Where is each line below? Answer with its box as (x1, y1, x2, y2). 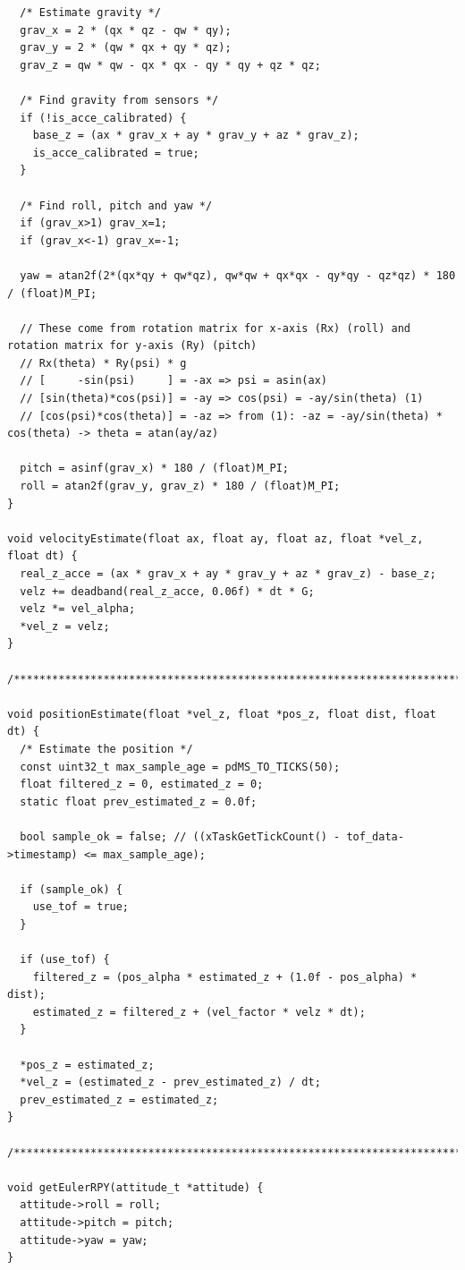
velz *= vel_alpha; (20, 602, 136, 616)
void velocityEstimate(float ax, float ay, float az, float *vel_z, (7, 532, 424, 545)
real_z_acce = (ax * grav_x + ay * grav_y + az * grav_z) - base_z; (20, 567, 436, 580)
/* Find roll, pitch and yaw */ (20, 199, 213, 212)
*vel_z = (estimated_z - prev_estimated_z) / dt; (20, 1076, 321, 1089)
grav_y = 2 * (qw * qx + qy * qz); (20, 41, 232, 55)
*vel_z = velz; (20, 619, 110, 633)
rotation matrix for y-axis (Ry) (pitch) (7, 339, 258, 353)
